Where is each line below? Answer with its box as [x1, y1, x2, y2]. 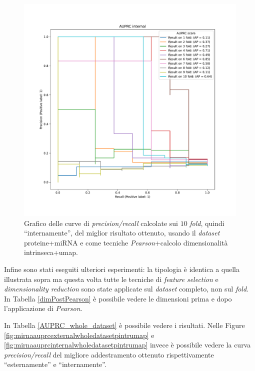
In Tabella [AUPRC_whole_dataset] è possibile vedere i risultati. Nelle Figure [4, 319, 245, 330]
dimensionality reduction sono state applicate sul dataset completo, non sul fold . [4, 283, 248, 294]
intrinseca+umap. [24, 247, 78, 257]
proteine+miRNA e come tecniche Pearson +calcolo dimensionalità [24, 237, 228, 247]
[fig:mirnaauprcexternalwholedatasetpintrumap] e [4, 329, 154, 340]
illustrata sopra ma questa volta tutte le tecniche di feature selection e [4, 273, 218, 284]
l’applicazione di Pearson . [4, 303, 82, 313]
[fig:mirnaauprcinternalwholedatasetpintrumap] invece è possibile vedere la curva [4, 339, 251, 350]
